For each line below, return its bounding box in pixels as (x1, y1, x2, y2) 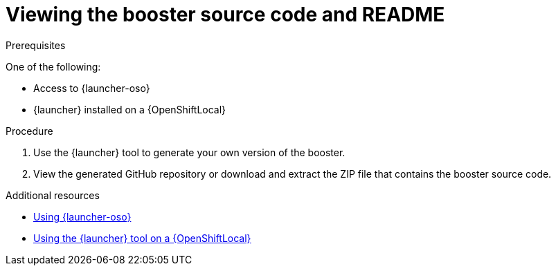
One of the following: (6, 60, 101, 73)
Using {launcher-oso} (33, 210, 132, 223)
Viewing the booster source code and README (6, 3, 445, 26)
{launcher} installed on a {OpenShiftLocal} (33, 103, 226, 115)
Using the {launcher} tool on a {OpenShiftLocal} (33, 232, 251, 244)
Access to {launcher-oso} (33, 82, 150, 94)
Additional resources (6, 189, 100, 201)
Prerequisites (6, 39, 66, 51)
